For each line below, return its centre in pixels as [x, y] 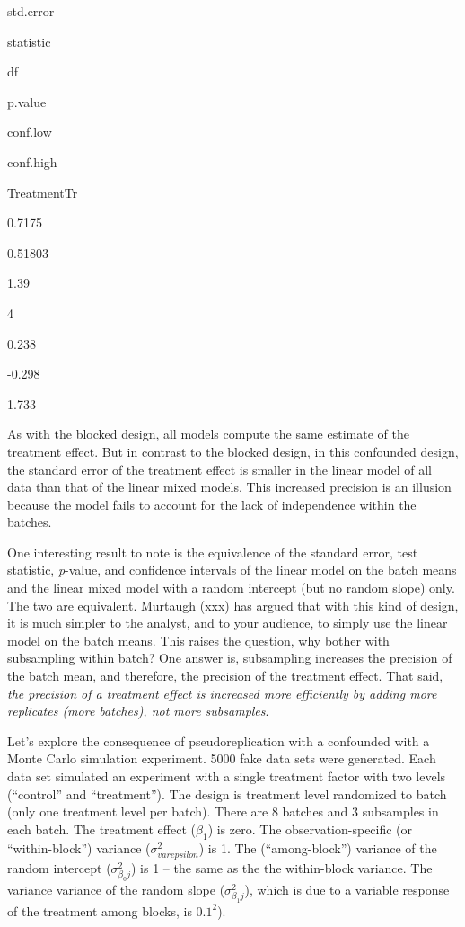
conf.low [30, 132]
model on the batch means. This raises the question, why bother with [198, 640]
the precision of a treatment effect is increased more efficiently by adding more [222, 693]
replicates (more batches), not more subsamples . [138, 711]
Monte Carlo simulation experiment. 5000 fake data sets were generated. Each [222, 758]
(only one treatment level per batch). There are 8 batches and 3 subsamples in [223, 811]
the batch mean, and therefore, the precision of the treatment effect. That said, [225, 676]
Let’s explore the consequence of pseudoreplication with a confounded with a [219, 740]
